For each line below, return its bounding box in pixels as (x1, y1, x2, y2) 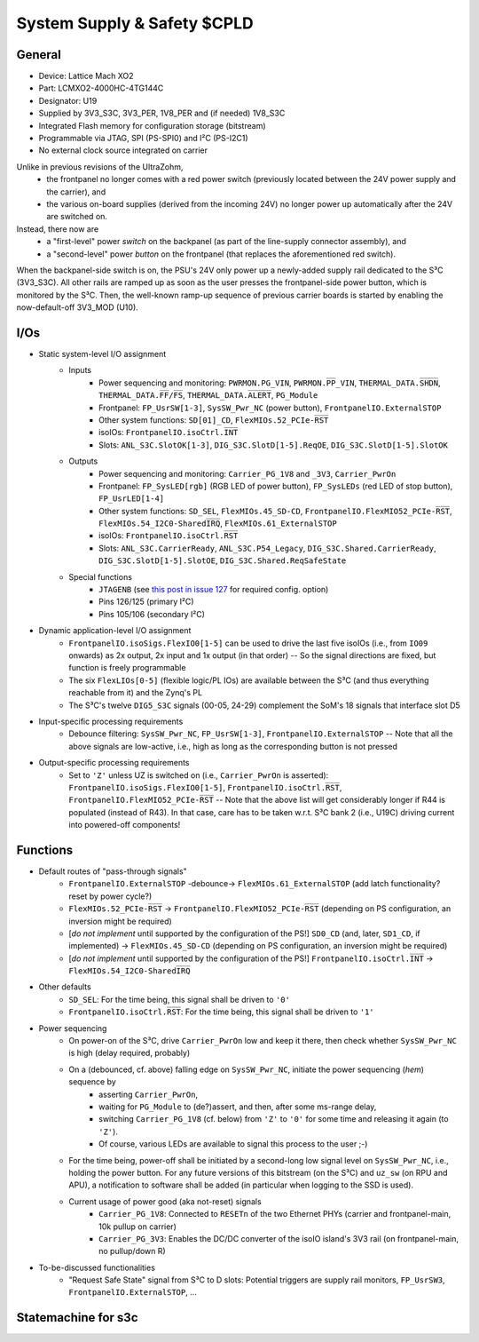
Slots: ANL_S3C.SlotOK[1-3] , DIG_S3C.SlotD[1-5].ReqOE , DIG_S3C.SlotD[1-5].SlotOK (98, 440, 448, 450)
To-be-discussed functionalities (38, 1262, 155, 1273)
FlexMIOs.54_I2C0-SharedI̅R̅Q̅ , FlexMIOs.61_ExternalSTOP (98, 518, 337, 528)
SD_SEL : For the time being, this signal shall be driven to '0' (68, 994, 290, 1005)
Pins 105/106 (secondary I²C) (98, 608, 206, 619)
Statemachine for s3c (16, 1310, 138, 1325)
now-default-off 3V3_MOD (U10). (16, 302, 139, 313)
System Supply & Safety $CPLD (16, 13, 254, 33)
